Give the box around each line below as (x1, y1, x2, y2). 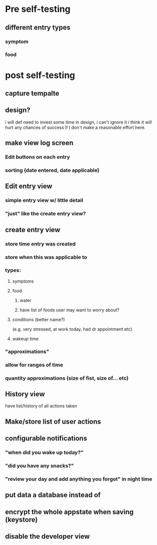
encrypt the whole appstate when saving (5, 507, 134, 516)
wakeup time (12, 336, 39, 342)
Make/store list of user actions (5, 417, 101, 426)
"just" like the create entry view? (5, 210, 86, 217)
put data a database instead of (5, 491, 101, 499)
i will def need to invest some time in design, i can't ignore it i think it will (5, 119, 152, 125)
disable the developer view (5, 532, 90, 541)
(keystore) (5, 515, 38, 524)
